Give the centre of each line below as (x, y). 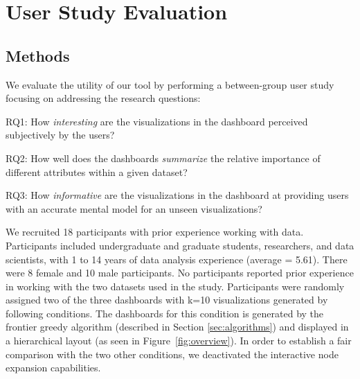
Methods (38, 55)
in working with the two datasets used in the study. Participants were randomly (175, 286)
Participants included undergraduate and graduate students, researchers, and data (180, 245)
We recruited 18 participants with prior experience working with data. (155, 232)
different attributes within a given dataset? (97, 171)
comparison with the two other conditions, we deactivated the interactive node (172, 354)
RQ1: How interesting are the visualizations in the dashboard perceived (157, 121)
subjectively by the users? (60, 135)
